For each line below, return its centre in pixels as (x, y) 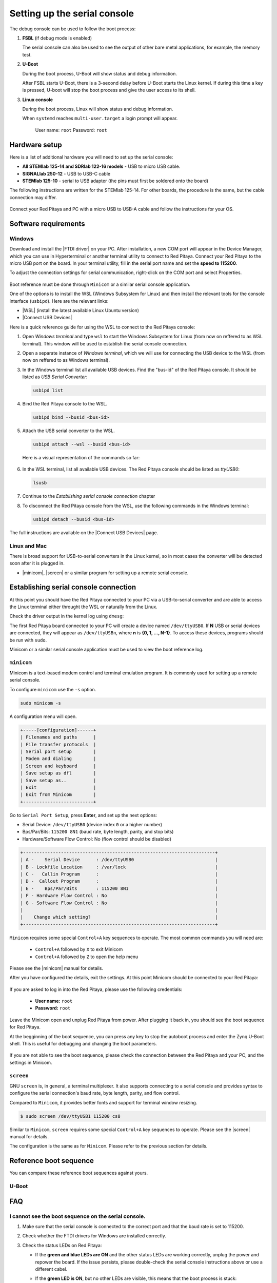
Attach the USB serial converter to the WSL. (68, 431)
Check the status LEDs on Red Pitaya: (62, 1245)
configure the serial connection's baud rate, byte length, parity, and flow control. (95, 1093)
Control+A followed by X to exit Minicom (79, 949)
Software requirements (47, 223)
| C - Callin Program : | (119, 874)
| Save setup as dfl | (58, 773)
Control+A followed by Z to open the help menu (87, 957)
